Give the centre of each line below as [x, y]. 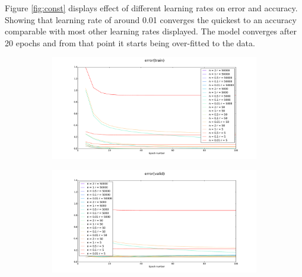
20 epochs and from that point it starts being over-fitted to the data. [130, 42]
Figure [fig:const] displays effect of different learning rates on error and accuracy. [151, 8]
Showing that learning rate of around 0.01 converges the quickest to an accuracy [151, 19]
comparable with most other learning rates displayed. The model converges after [151, 31]
